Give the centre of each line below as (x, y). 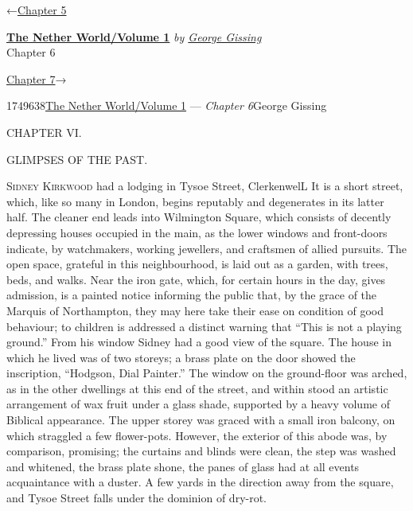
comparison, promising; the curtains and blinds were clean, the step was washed (201, 451)
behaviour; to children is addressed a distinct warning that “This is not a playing (204, 326)
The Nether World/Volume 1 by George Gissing (134, 36)
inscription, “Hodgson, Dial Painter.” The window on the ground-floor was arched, (207, 373)
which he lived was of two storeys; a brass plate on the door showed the (181, 357)
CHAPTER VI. (44, 132)
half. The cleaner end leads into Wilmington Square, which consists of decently (199, 217)
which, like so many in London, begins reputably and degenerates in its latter (195, 201)
